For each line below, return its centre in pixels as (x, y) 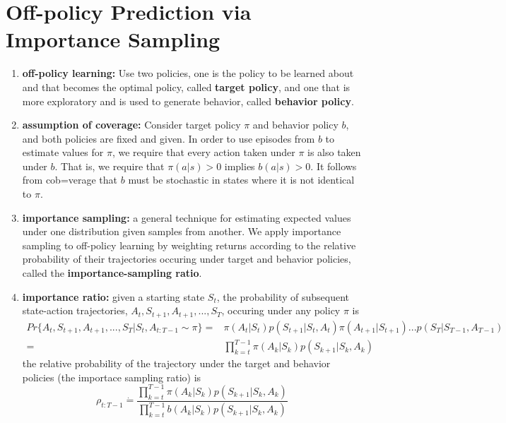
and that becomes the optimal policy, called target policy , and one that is (186, 87)
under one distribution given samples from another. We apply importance (182, 231)
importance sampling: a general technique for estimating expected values (187, 217)
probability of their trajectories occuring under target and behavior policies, (187, 259)
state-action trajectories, (75, 310)
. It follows (334, 166)
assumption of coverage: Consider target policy (131, 125)
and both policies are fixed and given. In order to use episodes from (169, 138)
